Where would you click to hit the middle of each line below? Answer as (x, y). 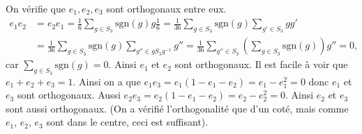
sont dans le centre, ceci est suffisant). (127, 122)
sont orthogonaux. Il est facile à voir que (261, 64)
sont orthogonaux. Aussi (69, 95)
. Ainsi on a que (107, 81)
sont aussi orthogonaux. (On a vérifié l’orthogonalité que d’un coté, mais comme (177, 108)
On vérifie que (36, 8)
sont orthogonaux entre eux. (166, 8)
